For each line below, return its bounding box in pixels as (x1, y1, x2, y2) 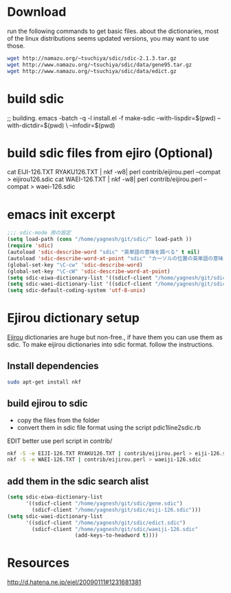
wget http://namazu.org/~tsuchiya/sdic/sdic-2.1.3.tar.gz (7, 54, 177, 62)
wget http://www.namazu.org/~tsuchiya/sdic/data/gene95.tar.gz (7, 61, 192, 68)
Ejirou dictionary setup (7, 311, 140, 326)
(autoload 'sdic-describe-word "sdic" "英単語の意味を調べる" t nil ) (7, 249, 201, 256)
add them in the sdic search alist (7, 475, 149, 487)
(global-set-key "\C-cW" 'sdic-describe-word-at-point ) (7, 268, 170, 275)
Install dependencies (7, 360, 99, 372)
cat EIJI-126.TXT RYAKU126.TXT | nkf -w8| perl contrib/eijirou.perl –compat (7, 168, 221, 176)
